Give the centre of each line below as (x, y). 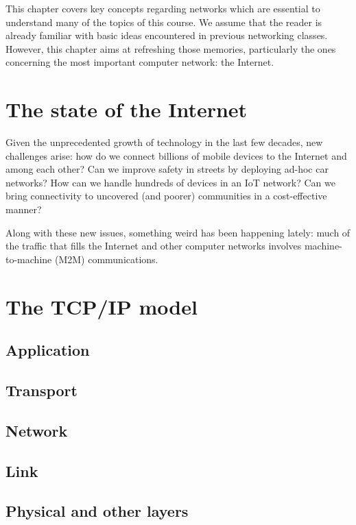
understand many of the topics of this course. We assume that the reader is (164, 22)
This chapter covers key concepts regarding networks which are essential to (163, 8)
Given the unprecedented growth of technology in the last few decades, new (164, 142)
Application (48, 350)
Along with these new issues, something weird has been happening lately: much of (178, 232)
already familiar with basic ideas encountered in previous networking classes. (167, 35)
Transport (41, 390)
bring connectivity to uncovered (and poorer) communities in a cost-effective (166, 196)
